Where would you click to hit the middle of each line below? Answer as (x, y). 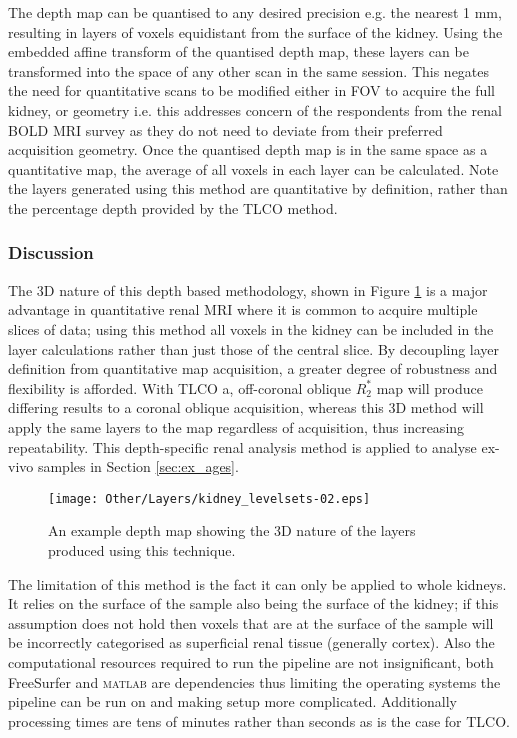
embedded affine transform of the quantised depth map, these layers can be (238, 51)
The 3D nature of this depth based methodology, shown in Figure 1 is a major (248, 289)
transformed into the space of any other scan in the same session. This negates (249, 70)
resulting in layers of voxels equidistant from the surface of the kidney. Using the (255, 31)
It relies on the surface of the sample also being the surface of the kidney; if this (253, 603)
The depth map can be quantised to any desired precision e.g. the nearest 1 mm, (255, 12)
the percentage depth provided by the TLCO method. (173, 207)
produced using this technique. (142, 549)
